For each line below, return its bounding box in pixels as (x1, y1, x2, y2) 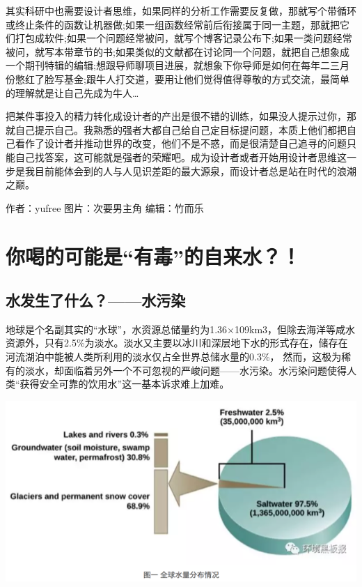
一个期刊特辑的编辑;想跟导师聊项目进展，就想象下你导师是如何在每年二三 (6, 58, 340, 73)
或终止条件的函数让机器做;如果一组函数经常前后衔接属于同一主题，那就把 (6, 17, 340, 31)
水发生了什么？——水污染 (6, 289, 186, 311)
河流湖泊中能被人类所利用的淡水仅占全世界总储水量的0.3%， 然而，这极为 (6, 349, 342, 364)
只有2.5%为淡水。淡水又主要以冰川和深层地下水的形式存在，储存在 (44, 335, 348, 350)
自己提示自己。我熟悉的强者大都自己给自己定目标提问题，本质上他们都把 (15, 122, 347, 137)
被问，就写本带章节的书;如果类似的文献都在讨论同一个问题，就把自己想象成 (6, 44, 349, 59)
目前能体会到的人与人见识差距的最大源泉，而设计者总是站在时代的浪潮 (34, 163, 356, 178)
